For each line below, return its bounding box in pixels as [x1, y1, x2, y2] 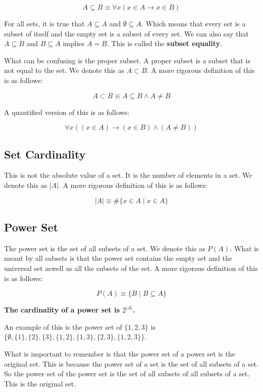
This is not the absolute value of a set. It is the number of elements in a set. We [4, 170, 252, 180]
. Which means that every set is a [141, 18, 246, 28]
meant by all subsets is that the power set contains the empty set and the [4, 253, 233, 263]
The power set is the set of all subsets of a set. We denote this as [4, 243, 205, 253]
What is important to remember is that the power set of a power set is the [4, 348, 236, 359]
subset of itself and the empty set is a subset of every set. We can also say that [4, 28, 249, 38]
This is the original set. [4, 378, 76, 388]
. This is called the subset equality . [107, 38, 223, 49]
